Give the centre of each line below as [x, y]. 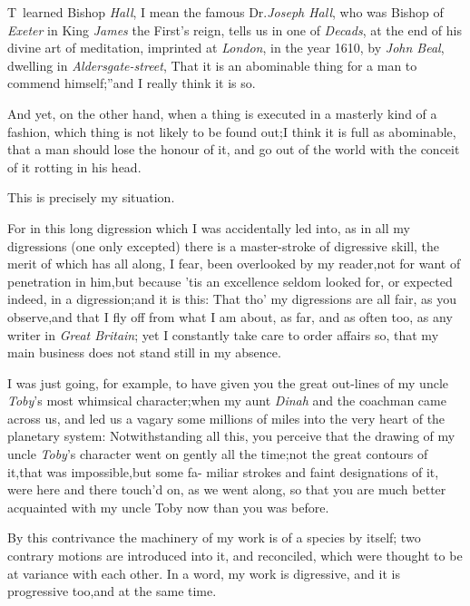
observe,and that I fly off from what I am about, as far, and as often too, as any [230, 316]
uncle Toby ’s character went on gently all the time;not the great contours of [218, 454]
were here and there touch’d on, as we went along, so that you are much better [227, 489]
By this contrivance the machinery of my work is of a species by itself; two [214, 538]
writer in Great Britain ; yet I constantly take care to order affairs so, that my [223, 334]
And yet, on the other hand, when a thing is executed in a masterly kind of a [222, 113]
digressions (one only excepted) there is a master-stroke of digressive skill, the [224, 245]
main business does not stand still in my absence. [144, 352]
